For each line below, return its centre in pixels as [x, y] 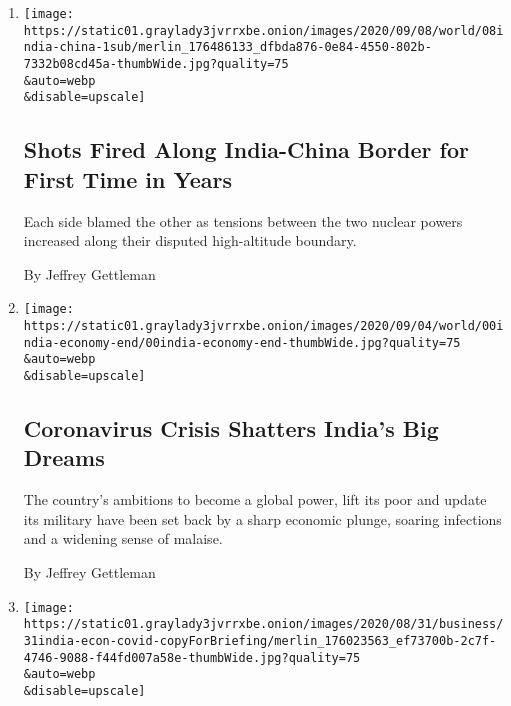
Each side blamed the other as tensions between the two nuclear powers [243, 220]
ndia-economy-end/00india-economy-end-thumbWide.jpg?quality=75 [242, 342]
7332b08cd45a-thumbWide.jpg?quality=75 [156, 63]
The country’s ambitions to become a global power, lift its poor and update [255, 499]
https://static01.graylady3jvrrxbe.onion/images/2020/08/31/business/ [263, 624]
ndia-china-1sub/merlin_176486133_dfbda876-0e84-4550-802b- [227, 47]
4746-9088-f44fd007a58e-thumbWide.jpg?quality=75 [192, 657]
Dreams [64, 457]
